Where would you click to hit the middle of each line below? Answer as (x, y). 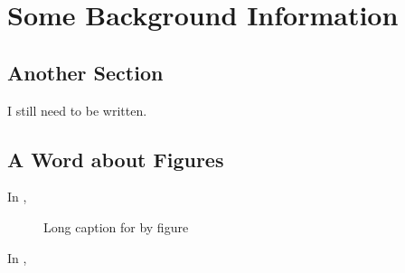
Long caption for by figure (116, 226)
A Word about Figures (116, 159)
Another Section (85, 72)
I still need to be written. (77, 110)
